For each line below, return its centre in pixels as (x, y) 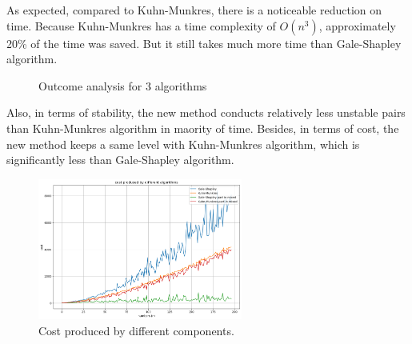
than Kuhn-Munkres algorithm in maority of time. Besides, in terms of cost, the (203, 128)
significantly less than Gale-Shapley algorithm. (120, 160)
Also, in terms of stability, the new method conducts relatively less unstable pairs (206, 112)
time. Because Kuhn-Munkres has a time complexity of (141, 25)
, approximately (357, 25)
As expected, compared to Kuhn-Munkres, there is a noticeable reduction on (194, 10)
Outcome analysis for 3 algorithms (123, 85)
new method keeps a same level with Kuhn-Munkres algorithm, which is (183, 144)
